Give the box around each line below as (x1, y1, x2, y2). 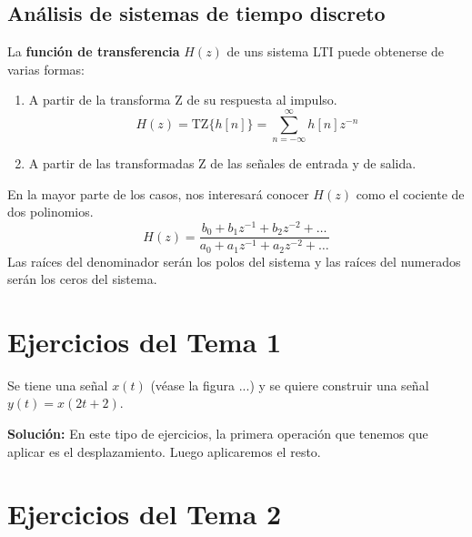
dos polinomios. (7, 202, 94, 221)
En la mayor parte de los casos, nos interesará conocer (7, 184, 309, 203)
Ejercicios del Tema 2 (7, 495, 282, 532)
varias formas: (7, 59, 85, 78)
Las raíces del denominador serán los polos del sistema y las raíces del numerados (7, 251, 461, 270)
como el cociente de (356, 184, 465, 203)
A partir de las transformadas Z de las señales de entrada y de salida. (28, 154, 417, 173)
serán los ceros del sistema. (7, 269, 157, 289)
